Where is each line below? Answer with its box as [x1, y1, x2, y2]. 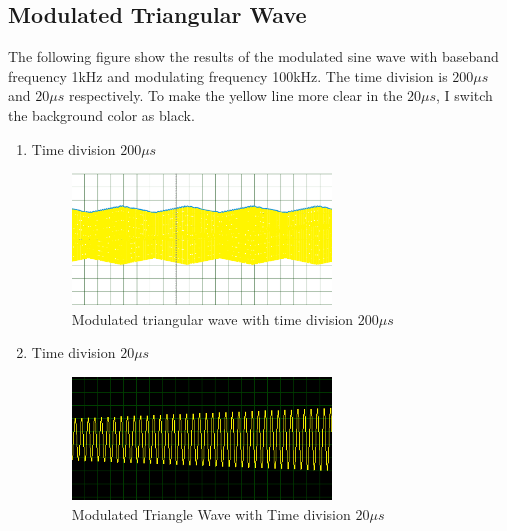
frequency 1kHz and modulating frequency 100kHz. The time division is [8, 65, 448, 86]
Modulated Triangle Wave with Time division [71, 503, 351, 524]
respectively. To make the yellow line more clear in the [68, 85, 403, 106]
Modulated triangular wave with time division [71, 308, 354, 329]
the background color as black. [8, 104, 195, 125]
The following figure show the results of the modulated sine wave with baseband [8, 46, 499, 67]
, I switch [436, 85, 493, 106]
